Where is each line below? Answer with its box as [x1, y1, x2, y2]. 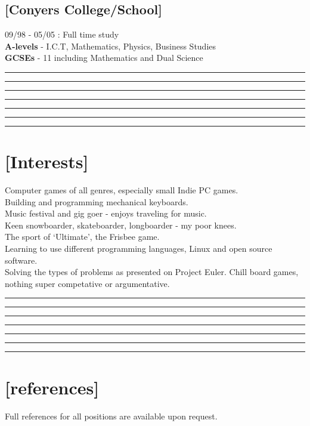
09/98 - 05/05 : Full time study [5, 28, 119, 41]
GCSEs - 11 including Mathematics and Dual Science [5, 51, 203, 64]
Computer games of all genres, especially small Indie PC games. [5, 184, 238, 196]
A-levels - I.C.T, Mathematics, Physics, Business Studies [5, 39, 216, 52]
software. [5, 254, 38, 266]
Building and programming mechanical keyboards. [5, 195, 188, 208]
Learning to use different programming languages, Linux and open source [5, 242, 272, 255]
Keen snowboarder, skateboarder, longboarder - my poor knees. [5, 218, 237, 231]
